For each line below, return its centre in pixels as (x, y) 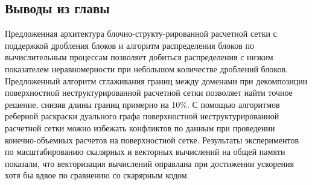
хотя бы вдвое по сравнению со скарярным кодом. (97, 175)
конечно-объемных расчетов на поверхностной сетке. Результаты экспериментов (152, 140)
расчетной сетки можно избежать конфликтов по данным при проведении (140, 127)
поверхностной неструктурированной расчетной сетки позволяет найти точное (149, 92)
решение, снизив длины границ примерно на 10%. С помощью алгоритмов (142, 104)
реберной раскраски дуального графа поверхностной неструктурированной (142, 116)
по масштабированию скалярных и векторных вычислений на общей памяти (145, 152)
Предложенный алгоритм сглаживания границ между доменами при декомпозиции (156, 80)
